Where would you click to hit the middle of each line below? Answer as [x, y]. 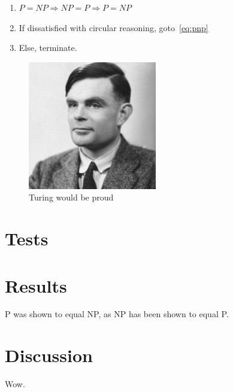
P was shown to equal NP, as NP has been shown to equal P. [117, 314]
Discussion [49, 355]
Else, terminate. [48, 48]
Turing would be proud [71, 197]
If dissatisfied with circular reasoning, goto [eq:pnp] [114, 27]
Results [36, 285]
